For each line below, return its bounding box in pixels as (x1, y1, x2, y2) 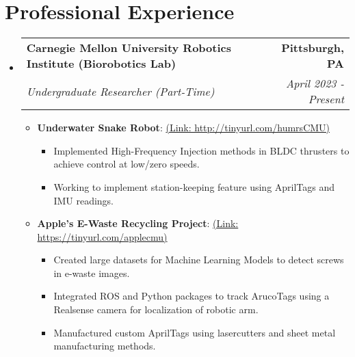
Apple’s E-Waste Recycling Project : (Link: (37, 216, 239, 230)
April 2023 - (285, 75, 344, 92)
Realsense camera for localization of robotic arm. (53, 302, 259, 317)
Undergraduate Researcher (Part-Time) (26, 83, 215, 99)
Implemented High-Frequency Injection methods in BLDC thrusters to (53, 143, 350, 157)
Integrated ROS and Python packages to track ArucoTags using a (53, 289, 330, 303)
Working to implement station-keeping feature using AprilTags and (53, 179, 335, 194)
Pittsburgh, (281, 40, 344, 56)
